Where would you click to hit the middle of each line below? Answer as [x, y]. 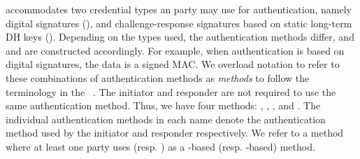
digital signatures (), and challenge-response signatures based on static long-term [179, 23]
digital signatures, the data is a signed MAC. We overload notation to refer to [173, 64]
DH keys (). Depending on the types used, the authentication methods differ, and [180, 37]
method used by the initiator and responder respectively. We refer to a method [175, 133]
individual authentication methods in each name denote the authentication [166, 119]
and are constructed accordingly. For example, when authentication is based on [175, 50]
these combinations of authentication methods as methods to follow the [158, 77]
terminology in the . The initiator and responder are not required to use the [171, 91]
